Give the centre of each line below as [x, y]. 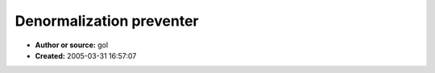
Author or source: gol [72, 45]
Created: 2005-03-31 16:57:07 [86, 55]
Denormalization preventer [107, 21]
